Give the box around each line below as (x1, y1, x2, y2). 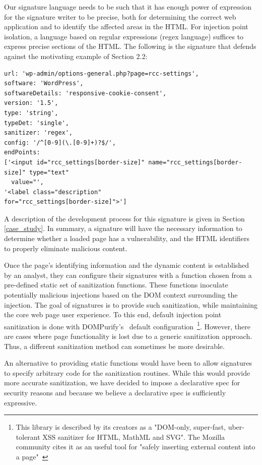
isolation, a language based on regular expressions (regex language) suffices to (4, 31, 244, 41)
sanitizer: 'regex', (4, 129, 73, 137)
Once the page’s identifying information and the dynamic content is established (4, 260, 249, 270)
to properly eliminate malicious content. (4, 243, 127, 253)
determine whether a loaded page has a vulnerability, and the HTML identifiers (4, 233, 250, 244)
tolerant (16, 431, 40, 442)
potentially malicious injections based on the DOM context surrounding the (4, 289, 238, 300)
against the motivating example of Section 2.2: (4, 50, 148, 61)
